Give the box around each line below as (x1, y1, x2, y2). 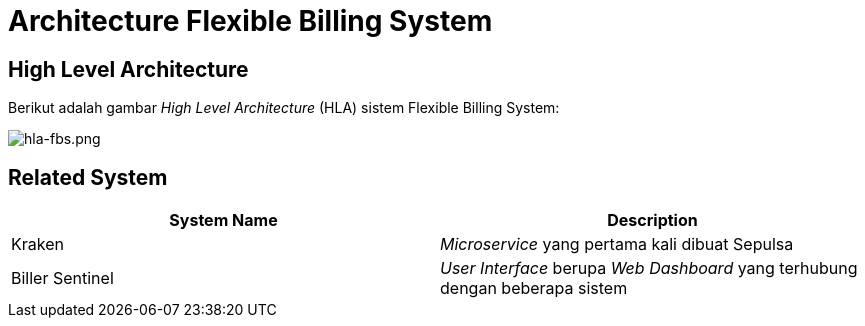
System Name (169, 210, 278, 231)
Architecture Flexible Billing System (8, 4, 493, 38)
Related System (8, 164, 168, 190)
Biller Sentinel (11, 268, 114, 289)
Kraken (11, 234, 64, 255)
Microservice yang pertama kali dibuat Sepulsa (440, 234, 794, 255)
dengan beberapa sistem (440, 278, 628, 299)
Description (607, 210, 698, 231)
